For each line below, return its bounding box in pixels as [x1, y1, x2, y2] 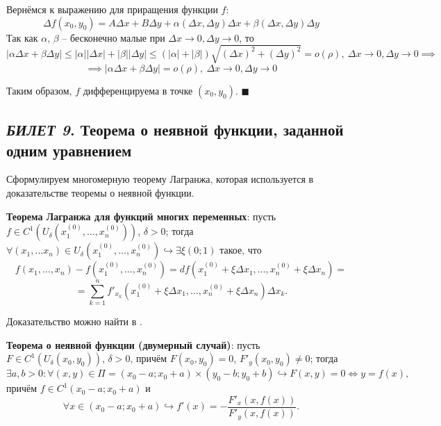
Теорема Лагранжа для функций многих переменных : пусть [6, 208, 276, 223]
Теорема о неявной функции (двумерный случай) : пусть [6, 337, 260, 352]
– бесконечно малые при [62, 30, 165, 44]
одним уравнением [6, 139, 132, 161]
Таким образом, [6, 83, 72, 97]
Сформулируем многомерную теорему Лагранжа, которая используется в [6, 172, 314, 186]
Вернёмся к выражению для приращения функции [6, 2, 218, 16]
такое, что [219, 243, 262, 257]
